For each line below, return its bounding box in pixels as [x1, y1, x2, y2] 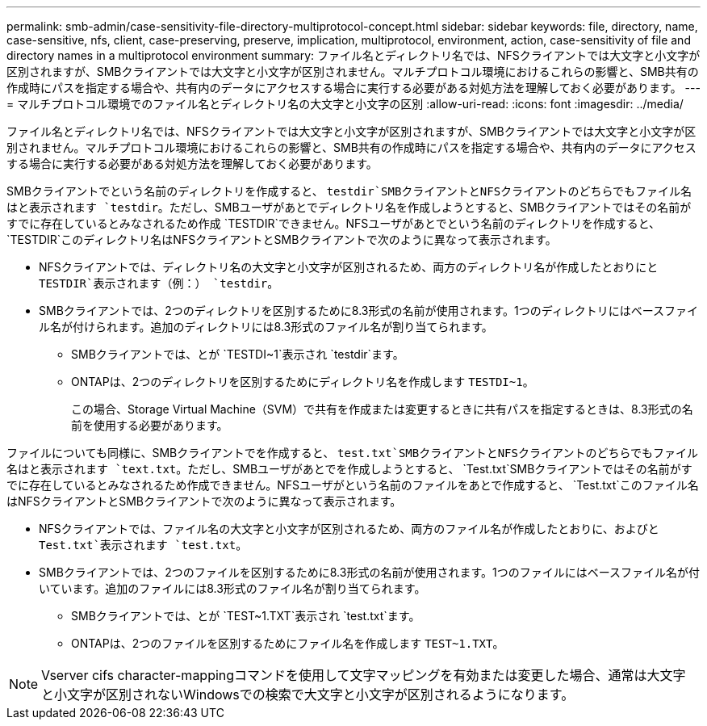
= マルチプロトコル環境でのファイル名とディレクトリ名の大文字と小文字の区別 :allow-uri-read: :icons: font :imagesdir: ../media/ [6, 97, 684, 111]
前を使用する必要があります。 [71, 418, 228, 432]
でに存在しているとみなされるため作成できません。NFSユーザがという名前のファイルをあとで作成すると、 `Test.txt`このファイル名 [6, 478, 699, 492]
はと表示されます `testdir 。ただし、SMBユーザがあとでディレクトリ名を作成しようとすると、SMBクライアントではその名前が [6, 200, 692, 214]
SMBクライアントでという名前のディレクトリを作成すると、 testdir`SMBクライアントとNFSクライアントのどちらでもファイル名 [6, 184, 692, 198]
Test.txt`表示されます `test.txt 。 [39, 538, 248, 552]
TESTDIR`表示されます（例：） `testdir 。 [39, 276, 279, 290]
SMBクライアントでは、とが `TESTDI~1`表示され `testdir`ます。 [71, 347, 404, 361]
